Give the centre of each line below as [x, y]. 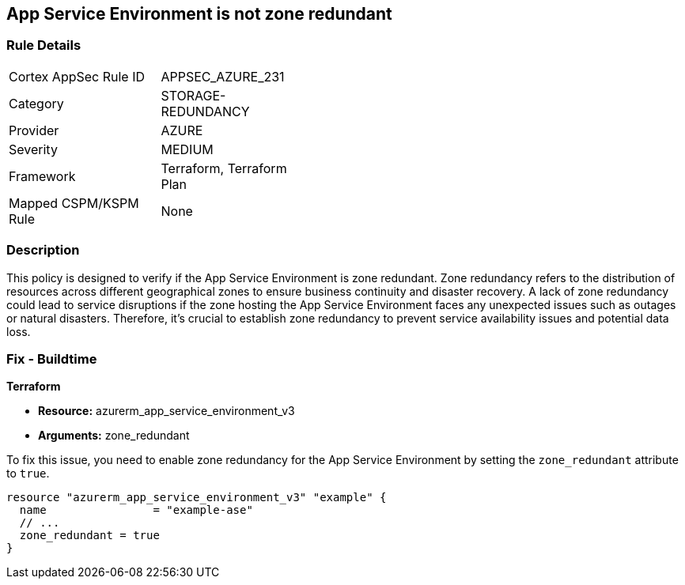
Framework [42, 176]
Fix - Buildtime [52, 359]
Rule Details [44, 45]
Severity [33, 149]
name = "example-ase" [136, 510]
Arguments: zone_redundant [114, 436]
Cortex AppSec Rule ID [77, 76]
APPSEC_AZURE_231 [223, 76]
